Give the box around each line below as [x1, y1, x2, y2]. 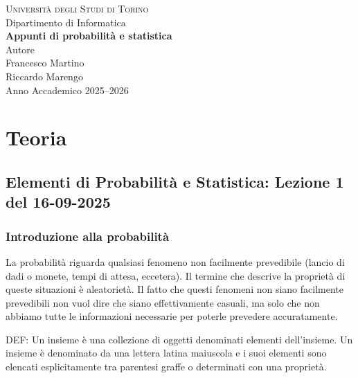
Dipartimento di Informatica [6, 15, 126, 29]
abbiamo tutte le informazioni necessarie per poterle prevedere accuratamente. [6, 309, 338, 323]
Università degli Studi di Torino [6, 1, 149, 15]
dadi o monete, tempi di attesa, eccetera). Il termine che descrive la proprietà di [6, 268, 346, 282]
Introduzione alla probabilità [6, 227, 170, 244]
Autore [6, 42, 35, 56]
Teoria [6, 123, 67, 152]
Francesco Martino [6, 55, 84, 70]
